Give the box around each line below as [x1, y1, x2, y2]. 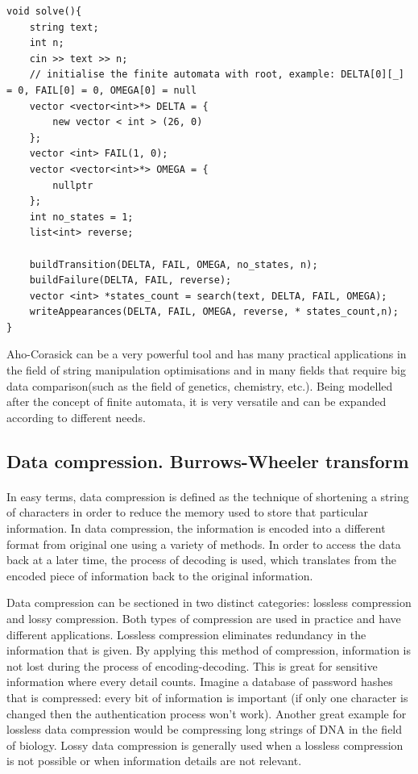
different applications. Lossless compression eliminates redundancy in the [6, 625, 366, 642]
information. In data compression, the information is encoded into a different [6, 520, 386, 536]
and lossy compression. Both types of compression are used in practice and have [6, 609, 401, 626]
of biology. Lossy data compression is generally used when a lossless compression [6, 736, 404, 753]
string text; [29, 21, 99, 33]
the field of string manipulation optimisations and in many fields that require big [6, 362, 406, 379]
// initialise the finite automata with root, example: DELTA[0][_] [29, 69, 404, 81]
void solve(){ [6, 6, 82, 17]
